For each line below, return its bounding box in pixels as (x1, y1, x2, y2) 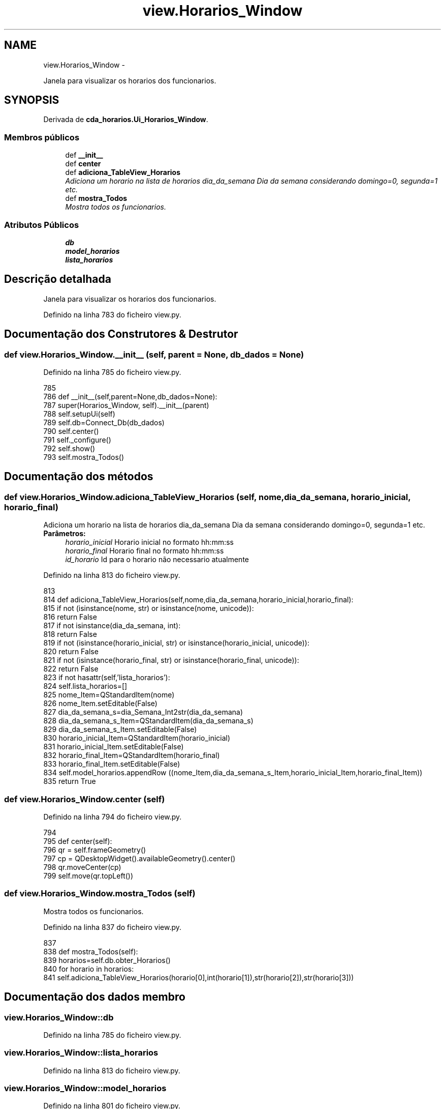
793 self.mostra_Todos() (43, 453, 124, 461)
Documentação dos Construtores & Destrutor (4, 328, 238, 341)
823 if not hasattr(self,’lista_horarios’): (43, 673, 170, 682)
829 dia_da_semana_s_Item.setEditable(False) (43, 725, 197, 734)
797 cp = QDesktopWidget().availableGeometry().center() (43, 854, 236, 863)
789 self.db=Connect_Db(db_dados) (43, 418, 165, 427)
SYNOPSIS (4, 94, 59, 107)
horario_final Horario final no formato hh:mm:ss (65, 546, 224, 556)
